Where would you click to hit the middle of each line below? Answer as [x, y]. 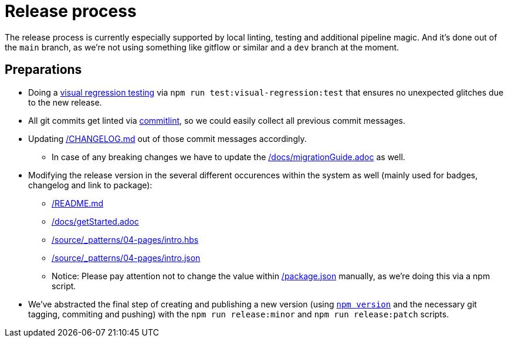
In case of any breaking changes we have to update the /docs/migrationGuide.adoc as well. [228, 157]
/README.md [78, 203]
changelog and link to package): [90, 185]
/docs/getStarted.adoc [95, 221]
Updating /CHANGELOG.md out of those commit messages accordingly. [167, 138]
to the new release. [65, 102]
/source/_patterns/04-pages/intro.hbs [125, 239]
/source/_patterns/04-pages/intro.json [126, 258]
